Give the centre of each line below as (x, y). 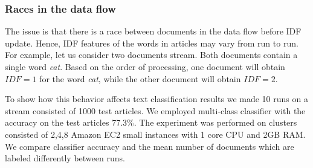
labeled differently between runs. (65, 158)
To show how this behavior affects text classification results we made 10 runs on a (156, 99)
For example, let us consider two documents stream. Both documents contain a (151, 55)
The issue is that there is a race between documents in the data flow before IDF (153, 31)
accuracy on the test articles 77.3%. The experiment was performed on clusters (151, 122)
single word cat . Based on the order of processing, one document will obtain (145, 66)
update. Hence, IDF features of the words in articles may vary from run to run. (152, 43)
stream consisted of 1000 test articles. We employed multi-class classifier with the (155, 110)
